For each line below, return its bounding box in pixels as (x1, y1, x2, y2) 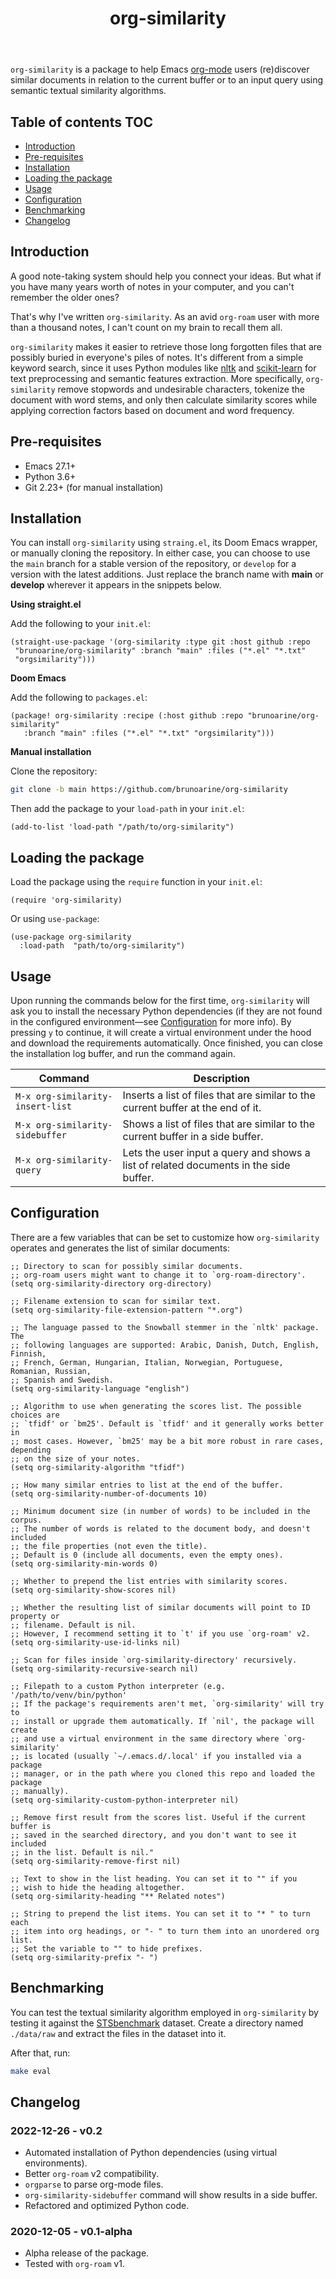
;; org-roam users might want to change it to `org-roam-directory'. (10, 1270, 307, 1280)
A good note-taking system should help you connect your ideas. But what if (10, 270, 322, 282)
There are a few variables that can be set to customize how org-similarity (10, 1231, 320, 1243)
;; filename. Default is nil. (10, 1620, 137, 1630)
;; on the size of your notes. (10, 1453, 141, 1464)
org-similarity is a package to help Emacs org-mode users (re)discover (10, 63, 310, 76)
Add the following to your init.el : (10, 618, 151, 630)
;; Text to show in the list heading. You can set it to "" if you (10, 1873, 298, 1884)
